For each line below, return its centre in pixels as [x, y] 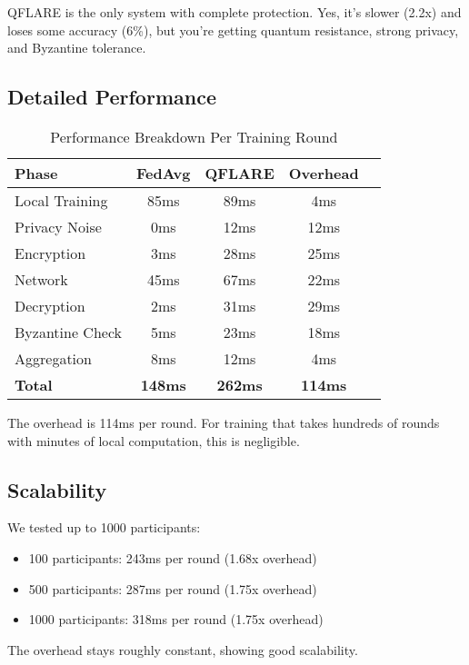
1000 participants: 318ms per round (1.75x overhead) [176, 619]
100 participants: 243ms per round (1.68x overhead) [173, 557]
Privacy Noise [58, 226]
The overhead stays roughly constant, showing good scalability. [183, 649]
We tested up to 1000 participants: [104, 527]
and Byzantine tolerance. [77, 48]
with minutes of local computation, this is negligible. [154, 440]
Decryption [50, 305]
